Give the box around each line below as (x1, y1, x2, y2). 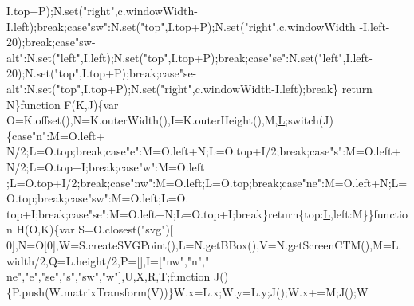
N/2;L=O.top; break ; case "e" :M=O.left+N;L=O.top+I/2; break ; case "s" (6, 143, 343, 159)
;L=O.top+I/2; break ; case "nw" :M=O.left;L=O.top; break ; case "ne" (6, 174, 322, 190)
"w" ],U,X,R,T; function (101, 268, 211, 284)
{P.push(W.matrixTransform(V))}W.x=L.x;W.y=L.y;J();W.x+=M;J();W (6, 283, 369, 300)
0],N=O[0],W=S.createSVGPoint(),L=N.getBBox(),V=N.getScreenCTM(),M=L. (6, 236, 402, 253)
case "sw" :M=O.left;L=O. (67, 190, 189, 206)
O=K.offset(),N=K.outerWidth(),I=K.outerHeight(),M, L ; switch (6, 112, 319, 128)
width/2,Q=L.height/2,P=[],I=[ (6, 252, 162, 269)
